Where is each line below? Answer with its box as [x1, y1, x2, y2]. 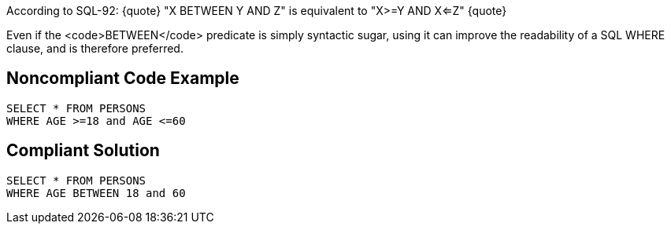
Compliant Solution [6, 141, 160, 161]
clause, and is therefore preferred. [6, 42, 184, 55]
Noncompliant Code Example [6, 68, 239, 89]
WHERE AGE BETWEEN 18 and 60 [6, 186, 186, 199]
